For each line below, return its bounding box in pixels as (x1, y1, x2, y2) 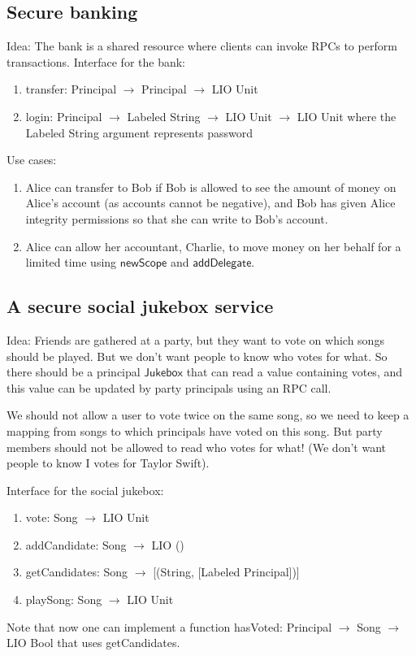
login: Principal (25, 107, 102, 124)
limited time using (25, 254, 117, 271)
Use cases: (6, 151, 57, 168)
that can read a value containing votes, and (186, 363, 403, 380)
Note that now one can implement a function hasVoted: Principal (6, 618, 332, 635)
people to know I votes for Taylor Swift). (6, 454, 210, 471)
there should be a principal (6, 363, 141, 380)
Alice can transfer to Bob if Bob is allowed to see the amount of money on (25, 178, 396, 195)
